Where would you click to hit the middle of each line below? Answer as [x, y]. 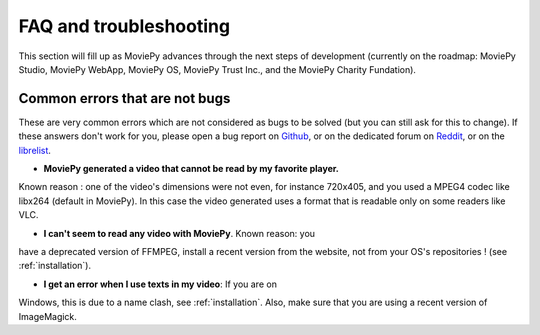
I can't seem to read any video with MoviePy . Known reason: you [179, 233]
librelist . [35, 150]
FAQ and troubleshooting [124, 26]
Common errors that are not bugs [124, 98]
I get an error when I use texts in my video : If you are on [160, 284]
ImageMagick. [47, 316]
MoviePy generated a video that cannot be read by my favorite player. [191, 169]
